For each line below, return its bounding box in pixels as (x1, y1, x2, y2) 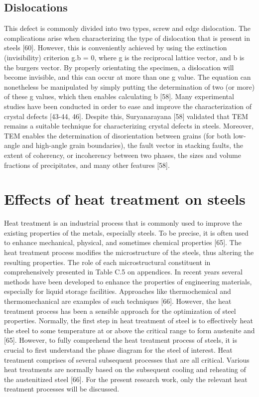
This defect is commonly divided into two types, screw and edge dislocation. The (4, 23, 251, 33)
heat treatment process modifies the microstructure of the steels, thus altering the (4, 247, 254, 258)
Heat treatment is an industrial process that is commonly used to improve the (4, 218, 242, 228)
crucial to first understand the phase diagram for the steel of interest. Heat (4, 344, 233, 355)
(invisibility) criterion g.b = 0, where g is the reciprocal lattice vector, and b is (4, 52, 245, 62)
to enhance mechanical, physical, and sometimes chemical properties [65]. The (4, 237, 242, 248)
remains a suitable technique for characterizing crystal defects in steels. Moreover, (4, 121, 254, 131)
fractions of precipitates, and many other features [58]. (4, 159, 170, 170)
